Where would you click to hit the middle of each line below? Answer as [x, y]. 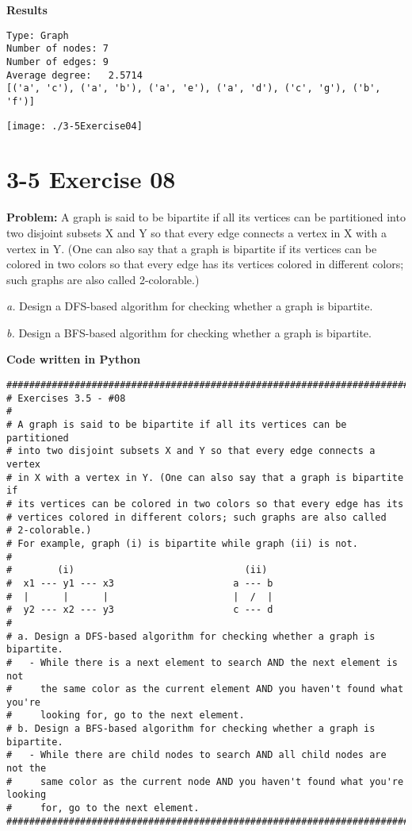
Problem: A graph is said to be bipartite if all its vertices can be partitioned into [206, 217]
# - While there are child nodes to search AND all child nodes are [196, 755]
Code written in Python [74, 359]
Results [27, 10]
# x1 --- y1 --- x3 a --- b [140, 583]
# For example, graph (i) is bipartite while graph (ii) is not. [182, 543]
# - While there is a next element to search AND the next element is [202, 662]
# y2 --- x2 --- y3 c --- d [140, 610]
